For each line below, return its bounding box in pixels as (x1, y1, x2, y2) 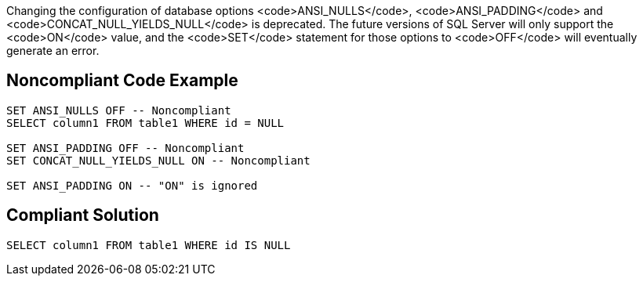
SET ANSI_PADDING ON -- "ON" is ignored (6, 179, 258, 192)
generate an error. (6, 44, 100, 57)
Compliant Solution (6, 205, 159, 226)
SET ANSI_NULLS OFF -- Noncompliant (6, 103, 231, 117)
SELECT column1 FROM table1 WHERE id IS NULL (6, 238, 291, 251)
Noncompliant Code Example (6, 70, 238, 91)
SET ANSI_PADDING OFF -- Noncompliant (6, 141, 245, 154)
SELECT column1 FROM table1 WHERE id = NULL (6, 116, 285, 129)
